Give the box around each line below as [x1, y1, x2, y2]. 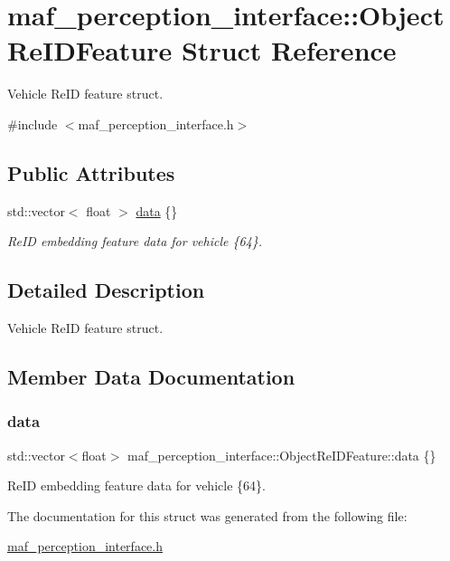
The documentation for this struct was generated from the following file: [7, 506, 408, 525]
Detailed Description [7, 276, 205, 304]
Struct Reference [181, 32, 397, 69]
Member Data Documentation [7, 363, 295, 391]
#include [7, 114, 58, 133]
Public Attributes [7, 158, 175, 186]
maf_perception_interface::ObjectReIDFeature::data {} [127, 445, 436, 464]
